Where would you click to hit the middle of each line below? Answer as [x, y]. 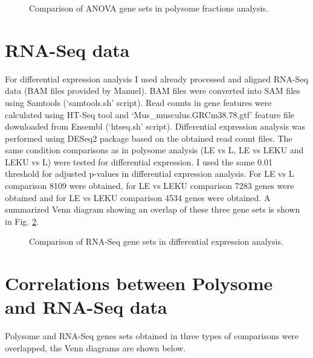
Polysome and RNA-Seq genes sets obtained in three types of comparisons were [152, 336]
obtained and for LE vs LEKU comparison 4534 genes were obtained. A [138, 197]
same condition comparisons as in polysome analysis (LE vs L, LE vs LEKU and [154, 150]
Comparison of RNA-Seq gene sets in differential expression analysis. [156, 241]
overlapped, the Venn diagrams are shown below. [95, 347]
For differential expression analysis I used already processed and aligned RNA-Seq [157, 78]
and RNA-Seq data [86, 307]
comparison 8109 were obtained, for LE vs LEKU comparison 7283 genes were [150, 186]
